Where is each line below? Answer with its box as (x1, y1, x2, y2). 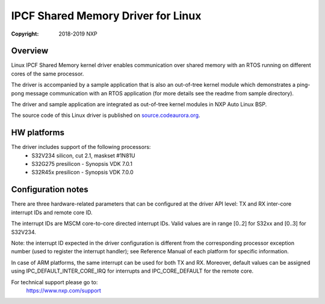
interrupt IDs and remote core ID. (11, 209, 93, 216)
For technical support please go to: (11, 278, 98, 286)
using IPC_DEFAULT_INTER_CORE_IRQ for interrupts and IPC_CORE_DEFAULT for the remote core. (11, 267, 254, 274)
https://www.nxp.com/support (26, 287, 102, 294)
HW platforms (11, 127, 65, 138)
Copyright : (11, 30, 39, 37)
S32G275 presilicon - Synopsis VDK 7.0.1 (31, 160, 132, 168)
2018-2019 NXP (58, 30, 97, 37)
